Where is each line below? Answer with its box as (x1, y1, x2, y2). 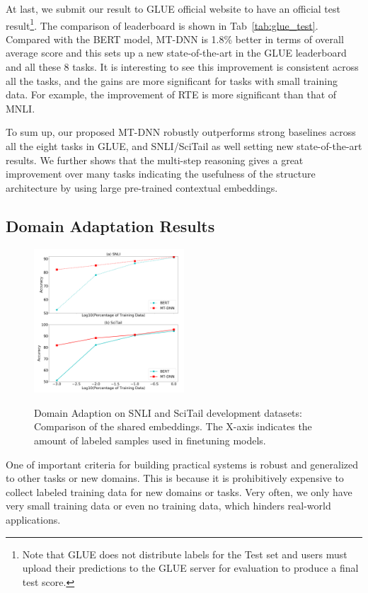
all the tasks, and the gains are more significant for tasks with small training (6, 73, 338, 88)
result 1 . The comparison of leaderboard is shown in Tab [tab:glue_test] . (6, 16, 318, 33)
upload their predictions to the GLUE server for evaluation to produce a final (22, 560, 359, 575)
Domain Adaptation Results (6, 214, 215, 236)
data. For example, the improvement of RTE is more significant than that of (6, 87, 337, 102)
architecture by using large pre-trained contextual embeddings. (6, 180, 278, 195)
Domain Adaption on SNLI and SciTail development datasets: (34, 405, 302, 420)
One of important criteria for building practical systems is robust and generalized (6, 456, 359, 471)
